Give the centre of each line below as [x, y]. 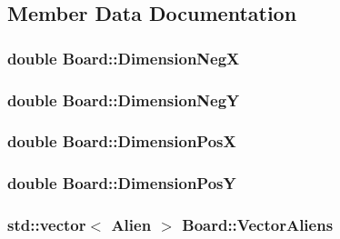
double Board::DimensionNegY [124, 100]
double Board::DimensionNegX [124, 58]
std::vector [47, 225]
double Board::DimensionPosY [122, 183]
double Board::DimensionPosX [122, 141]
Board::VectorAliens [258, 225]
